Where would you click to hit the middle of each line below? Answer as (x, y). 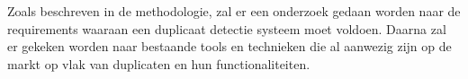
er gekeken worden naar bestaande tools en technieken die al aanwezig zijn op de (229, 46)
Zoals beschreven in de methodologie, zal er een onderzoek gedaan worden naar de (234, 11)
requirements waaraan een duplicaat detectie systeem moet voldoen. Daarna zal (227, 28)
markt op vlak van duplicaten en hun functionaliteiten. (159, 63)
